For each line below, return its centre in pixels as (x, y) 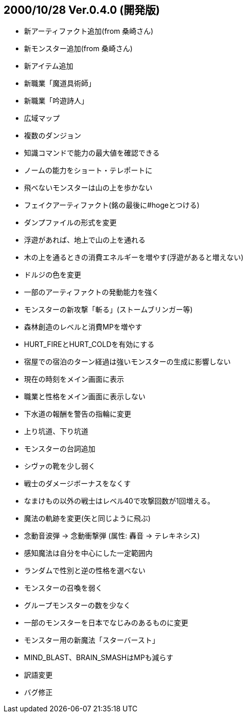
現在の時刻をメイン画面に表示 (74, 379)
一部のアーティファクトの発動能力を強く (92, 292)
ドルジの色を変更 (53, 275)
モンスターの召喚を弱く (63, 588)
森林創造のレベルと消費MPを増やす (83, 327)
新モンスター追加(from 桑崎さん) (78, 49)
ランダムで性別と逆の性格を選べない (85, 571)
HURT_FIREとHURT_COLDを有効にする (89, 344)
